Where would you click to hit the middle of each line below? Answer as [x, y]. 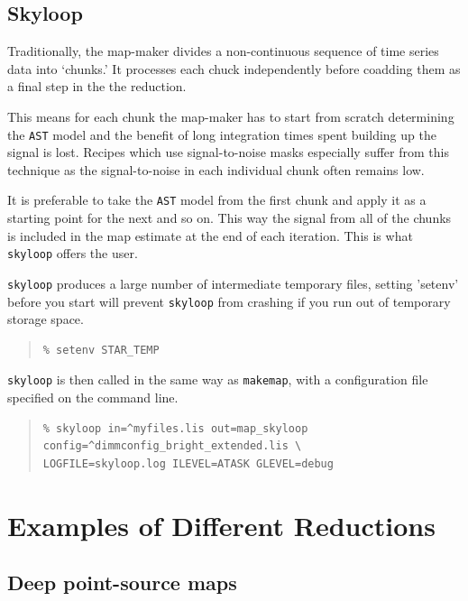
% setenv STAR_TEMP [101, 350]
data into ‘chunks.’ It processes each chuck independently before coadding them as [234, 68]
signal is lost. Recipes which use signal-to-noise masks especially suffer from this [228, 152]
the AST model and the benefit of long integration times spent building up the [222, 134]
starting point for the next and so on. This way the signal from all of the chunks [229, 218]
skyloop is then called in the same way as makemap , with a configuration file [218, 379]
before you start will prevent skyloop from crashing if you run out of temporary [229, 301]
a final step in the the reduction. [97, 86]
